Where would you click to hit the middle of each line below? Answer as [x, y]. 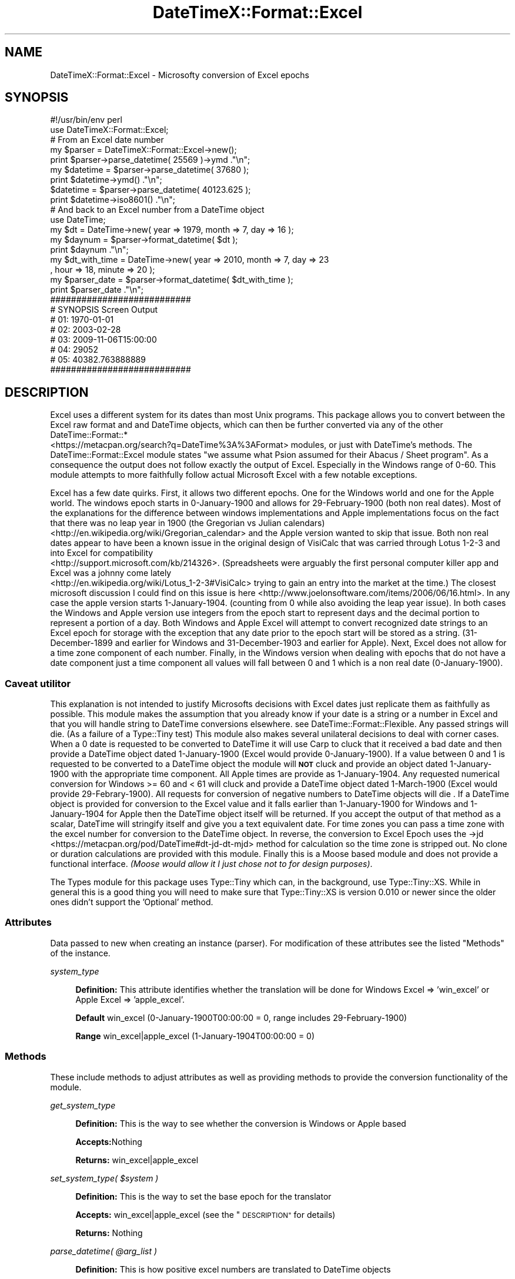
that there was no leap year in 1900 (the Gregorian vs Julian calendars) [188, 523]
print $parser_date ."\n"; [97, 290]
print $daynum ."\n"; [89, 250]
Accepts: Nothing [109, 1141]
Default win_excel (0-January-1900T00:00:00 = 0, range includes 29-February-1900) [241, 1017]
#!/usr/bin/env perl [86, 120]
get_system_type [83, 1105]
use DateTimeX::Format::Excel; [109, 130]
